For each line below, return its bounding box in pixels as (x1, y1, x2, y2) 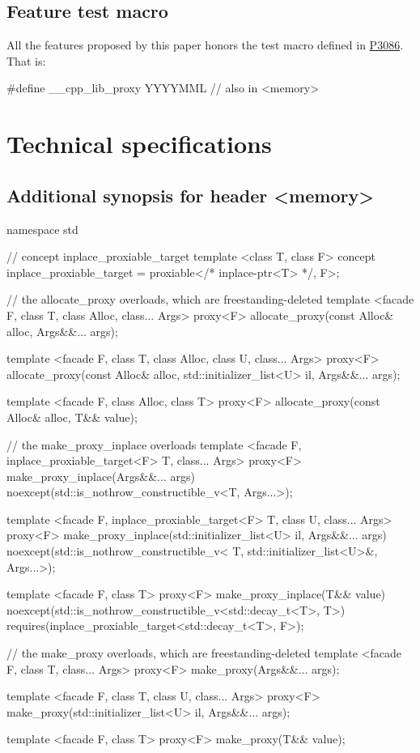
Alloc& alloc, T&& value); (6, 408, 138, 425)
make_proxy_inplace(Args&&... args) (6, 467, 195, 484)
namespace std (6, 220, 78, 237)
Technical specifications (6, 127, 272, 160)
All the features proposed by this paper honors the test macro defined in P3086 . (6, 36, 404, 53)
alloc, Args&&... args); (6, 322, 118, 339)
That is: (6, 52, 46, 69)
